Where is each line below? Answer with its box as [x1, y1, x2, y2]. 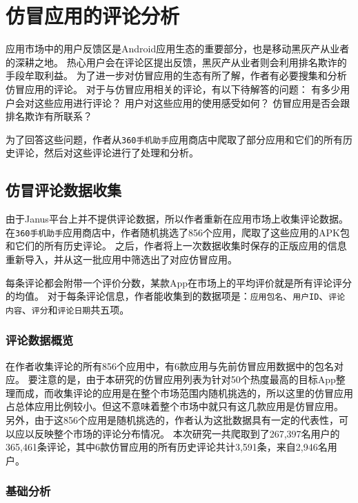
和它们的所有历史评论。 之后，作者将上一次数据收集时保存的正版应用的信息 [6, 238, 347, 253]
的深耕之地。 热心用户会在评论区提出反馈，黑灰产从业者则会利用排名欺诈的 [6, 54, 347, 69]
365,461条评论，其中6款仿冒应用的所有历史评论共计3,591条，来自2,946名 [6, 440, 328, 454]
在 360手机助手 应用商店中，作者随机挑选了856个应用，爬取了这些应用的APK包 [6, 225, 350, 239]
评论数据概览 [6, 331, 74, 349]
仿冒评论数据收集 [6, 179, 121, 201]
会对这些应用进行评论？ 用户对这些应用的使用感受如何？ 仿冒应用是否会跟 [14, 95, 350, 110]
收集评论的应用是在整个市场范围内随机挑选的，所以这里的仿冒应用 [53, 385, 353, 400]
